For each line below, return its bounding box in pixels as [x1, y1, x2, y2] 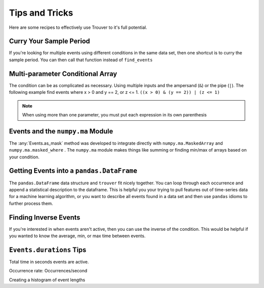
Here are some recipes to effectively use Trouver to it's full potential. [9, 24, 148, 30]
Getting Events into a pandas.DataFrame [9, 167, 137, 175]
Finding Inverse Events [9, 213, 81, 222]
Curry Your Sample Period [9, 37, 90, 45]
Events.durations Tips [9, 245, 87, 254]
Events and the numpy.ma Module [9, 127, 113, 135]
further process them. [9, 200, 53, 206]
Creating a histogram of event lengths [9, 277, 86, 283]
